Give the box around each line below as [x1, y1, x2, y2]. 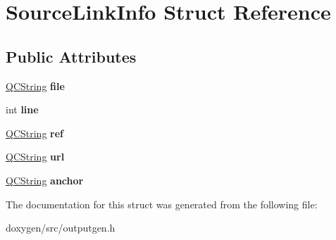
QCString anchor [6, 172, 84, 187]
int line [6, 102, 39, 117]
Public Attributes [6, 45, 137, 67]
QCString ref [6, 125, 64, 140]
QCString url [6, 149, 65, 164]
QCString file [6, 78, 65, 93]
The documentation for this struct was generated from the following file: [6, 196, 318, 211]
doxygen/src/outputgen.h [6, 220, 116, 235]
